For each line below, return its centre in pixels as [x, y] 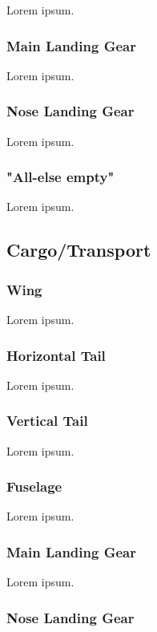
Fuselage [34, 486]
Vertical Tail [47, 421]
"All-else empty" [60, 177]
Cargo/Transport [79, 250]
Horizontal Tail [56, 355]
